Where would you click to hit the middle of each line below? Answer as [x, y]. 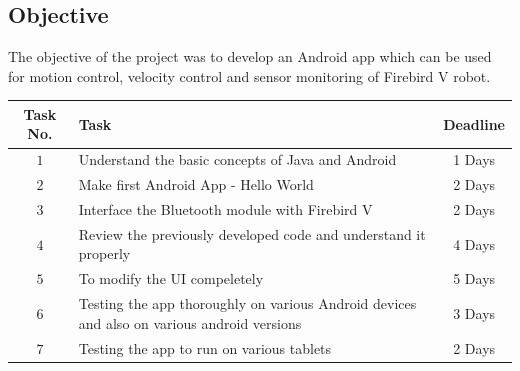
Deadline [474, 123]
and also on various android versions [190, 322]
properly [104, 253]
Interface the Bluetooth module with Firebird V [225, 209]
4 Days [474, 243]
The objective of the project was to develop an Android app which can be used [250, 56]
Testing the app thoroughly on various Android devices [247, 303]
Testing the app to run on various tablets [205, 347]
